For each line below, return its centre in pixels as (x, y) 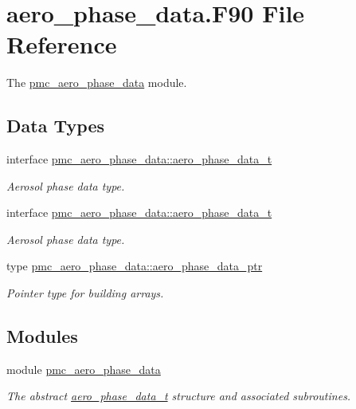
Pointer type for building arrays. (85, 293)
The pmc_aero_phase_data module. (97, 83)
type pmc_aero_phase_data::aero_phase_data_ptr (135, 266)
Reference (62, 44)
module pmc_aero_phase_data (84, 369)
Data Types (55, 126)
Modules (42, 336)
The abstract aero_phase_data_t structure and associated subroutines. (179, 396)
